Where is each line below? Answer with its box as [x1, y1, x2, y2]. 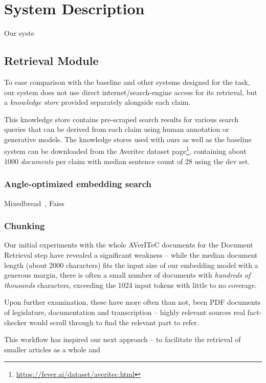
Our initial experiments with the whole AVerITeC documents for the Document [4, 239, 253, 250]
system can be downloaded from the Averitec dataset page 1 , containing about [4, 144, 247, 156]
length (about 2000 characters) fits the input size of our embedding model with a [4, 259, 258, 270]
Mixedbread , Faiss [4, 197, 64, 208]
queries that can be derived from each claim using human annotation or [4, 124, 229, 134]
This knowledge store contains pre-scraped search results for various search [4, 114, 239, 124]
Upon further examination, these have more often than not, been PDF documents [4, 297, 261, 307]
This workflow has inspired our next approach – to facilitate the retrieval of [4, 334, 241, 345]
